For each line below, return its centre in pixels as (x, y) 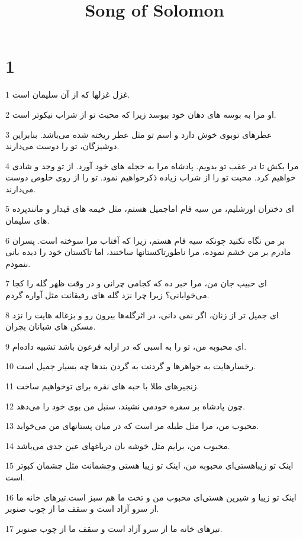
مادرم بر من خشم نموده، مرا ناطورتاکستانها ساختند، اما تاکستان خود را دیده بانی (148, 252)
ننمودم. (18, 263)
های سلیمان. (28, 220)
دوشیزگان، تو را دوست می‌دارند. (62, 146)
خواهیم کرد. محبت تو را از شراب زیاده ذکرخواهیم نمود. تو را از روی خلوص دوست (151, 177)
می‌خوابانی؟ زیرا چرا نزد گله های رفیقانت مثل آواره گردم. (107, 295)
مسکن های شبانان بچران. (51, 326)
